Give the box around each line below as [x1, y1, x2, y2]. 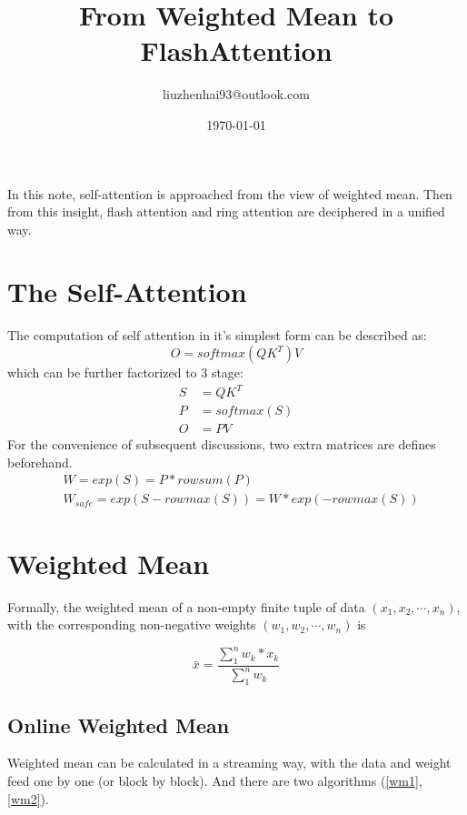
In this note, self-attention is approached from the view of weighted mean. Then [7, 184, 452, 203]
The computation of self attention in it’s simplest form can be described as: [7, 326, 427, 345]
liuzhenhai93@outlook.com [163, 85, 310, 104]
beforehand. [7, 452, 73, 471]
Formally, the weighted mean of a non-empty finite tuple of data [7, 597, 365, 616]
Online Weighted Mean [7, 710, 230, 739]
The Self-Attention [7, 273, 247, 310]
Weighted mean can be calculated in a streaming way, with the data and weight [7, 753, 452, 772]
